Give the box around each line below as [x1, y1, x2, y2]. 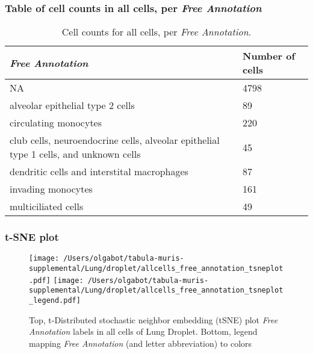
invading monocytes [10, 182, 93, 196]
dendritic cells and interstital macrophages [10, 164, 188, 179]
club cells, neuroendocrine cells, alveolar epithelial [10, 133, 220, 147]
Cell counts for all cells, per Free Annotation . [61, 25, 252, 39]
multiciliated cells [10, 199, 84, 214]
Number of [243, 49, 296, 63]
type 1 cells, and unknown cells [10, 147, 141, 161]
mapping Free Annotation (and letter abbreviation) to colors [29, 337, 252, 349]
